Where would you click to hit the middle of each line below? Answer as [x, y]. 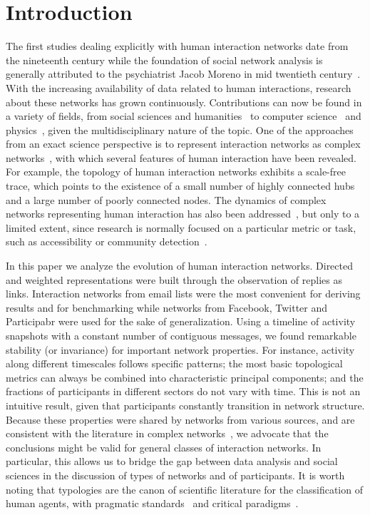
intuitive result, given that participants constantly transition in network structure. [185, 405]
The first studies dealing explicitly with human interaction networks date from [177, 46]
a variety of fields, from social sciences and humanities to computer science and [184, 116]
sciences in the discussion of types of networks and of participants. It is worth [175, 475]
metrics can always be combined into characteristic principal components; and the [185, 377]
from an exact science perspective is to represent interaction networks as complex [183, 144]
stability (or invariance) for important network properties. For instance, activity [180, 349]
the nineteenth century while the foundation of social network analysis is [164, 60]
